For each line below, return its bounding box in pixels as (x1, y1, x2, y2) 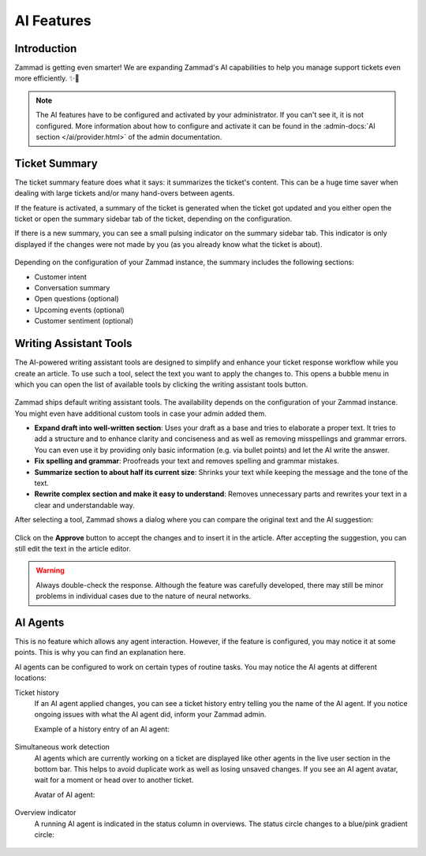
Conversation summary (34, 283, 110, 293)
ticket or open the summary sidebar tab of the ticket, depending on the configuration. (14, 214, 293, 224)
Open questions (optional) (34, 294, 119, 304)
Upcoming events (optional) (34, 305, 125, 315)
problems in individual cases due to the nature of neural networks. (35, 592, 252, 601)
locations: (14, 673, 47, 682)
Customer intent (34, 272, 87, 282)
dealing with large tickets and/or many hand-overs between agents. (14, 189, 235, 198)
